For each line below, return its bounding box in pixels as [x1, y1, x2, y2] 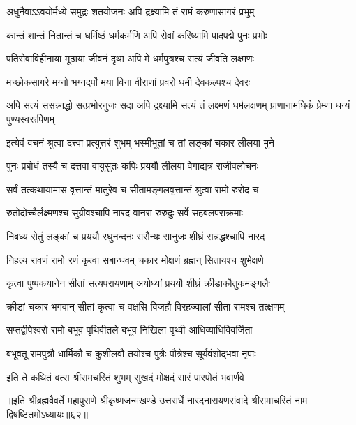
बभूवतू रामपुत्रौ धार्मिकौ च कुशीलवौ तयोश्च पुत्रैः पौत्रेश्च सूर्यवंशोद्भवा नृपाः [6, 345, 256, 360]
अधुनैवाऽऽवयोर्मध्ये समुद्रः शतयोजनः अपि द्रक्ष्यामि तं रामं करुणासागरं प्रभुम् [6, 4, 255, 18]
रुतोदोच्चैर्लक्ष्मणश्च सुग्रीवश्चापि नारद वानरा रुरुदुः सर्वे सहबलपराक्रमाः [6, 205, 243, 220]
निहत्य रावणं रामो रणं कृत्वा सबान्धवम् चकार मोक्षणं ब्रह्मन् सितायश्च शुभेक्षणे [6, 252, 264, 267]
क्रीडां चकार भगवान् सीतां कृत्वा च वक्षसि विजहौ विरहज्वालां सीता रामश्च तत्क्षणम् [6, 299, 285, 313]
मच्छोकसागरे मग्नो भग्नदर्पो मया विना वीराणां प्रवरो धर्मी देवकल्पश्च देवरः [6, 74, 251, 89]
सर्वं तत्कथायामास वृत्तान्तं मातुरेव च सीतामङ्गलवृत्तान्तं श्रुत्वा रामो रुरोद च [6, 181, 259, 196]
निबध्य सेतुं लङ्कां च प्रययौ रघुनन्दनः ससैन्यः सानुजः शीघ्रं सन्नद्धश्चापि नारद [6, 228, 265, 243]
